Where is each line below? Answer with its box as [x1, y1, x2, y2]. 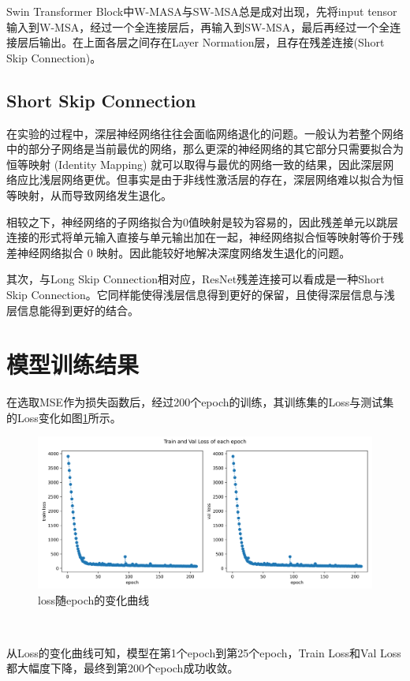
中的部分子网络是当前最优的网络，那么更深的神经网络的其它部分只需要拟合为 [6, 140, 404, 157]
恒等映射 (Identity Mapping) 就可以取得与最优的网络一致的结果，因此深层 [6, 155, 383, 172]
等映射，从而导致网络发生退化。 [6, 186, 172, 203]
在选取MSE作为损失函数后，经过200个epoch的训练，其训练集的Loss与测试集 [6, 394, 394, 410]
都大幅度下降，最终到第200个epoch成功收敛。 [6, 660, 239, 676]
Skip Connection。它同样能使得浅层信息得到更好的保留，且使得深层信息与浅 [6, 286, 395, 302]
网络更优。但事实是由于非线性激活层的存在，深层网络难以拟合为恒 [61, 171, 404, 188]
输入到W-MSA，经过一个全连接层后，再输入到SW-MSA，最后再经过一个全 [6, 18, 390, 35]
